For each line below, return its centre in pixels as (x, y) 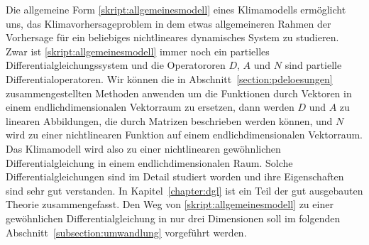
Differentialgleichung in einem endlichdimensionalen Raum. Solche (149, 162)
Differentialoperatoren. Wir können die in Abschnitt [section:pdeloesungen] (169, 78)
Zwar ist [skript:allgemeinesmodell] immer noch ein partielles (138, 51)
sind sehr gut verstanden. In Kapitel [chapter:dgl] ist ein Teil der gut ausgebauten (184, 190)
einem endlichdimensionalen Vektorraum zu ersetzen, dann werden (150, 107)
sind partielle (313, 65)
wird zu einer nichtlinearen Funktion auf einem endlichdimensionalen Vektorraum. (184, 135)
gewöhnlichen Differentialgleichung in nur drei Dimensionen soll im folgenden (173, 218)
